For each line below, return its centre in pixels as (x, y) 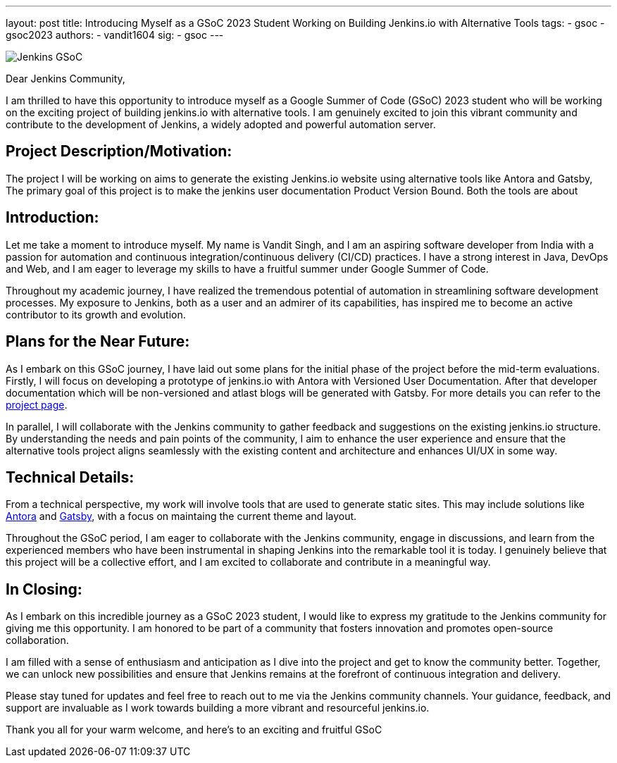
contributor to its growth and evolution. (96, 314)
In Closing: (44, 589)
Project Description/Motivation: (119, 151)
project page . (37, 404)
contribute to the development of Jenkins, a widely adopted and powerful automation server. (221, 124)
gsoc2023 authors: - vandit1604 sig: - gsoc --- (115, 35)
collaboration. (37, 640)
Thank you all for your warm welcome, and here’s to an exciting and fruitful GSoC (194, 730)
